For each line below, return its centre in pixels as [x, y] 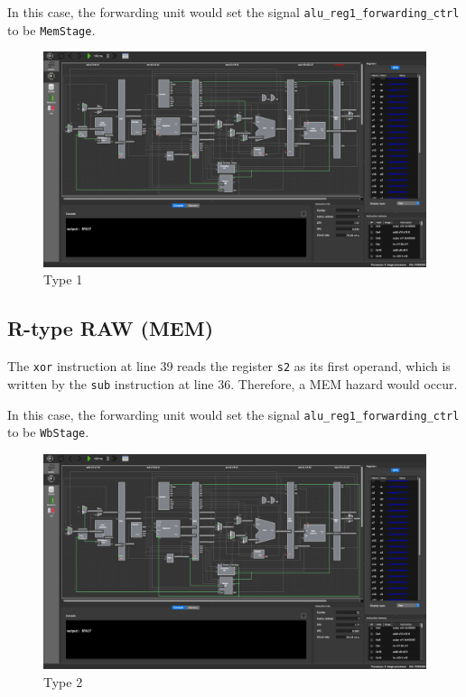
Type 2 [63, 681]
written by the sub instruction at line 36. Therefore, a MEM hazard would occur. [233, 383]
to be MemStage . [51, 29]
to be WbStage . [48, 432]
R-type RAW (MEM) [111, 328]
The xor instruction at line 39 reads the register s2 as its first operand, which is [229, 366]
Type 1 [63, 279]
